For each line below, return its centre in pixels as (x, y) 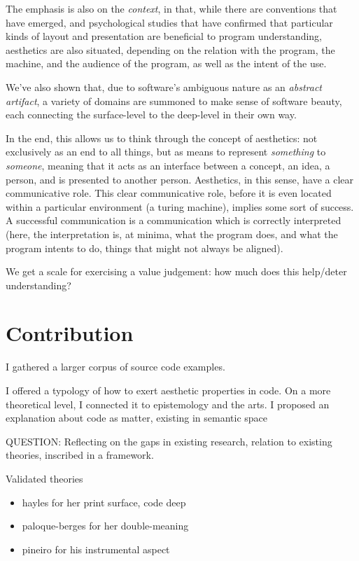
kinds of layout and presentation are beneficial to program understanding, (164, 36)
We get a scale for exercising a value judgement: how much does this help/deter (176, 271)
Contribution (70, 333)
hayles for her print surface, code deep (104, 502)
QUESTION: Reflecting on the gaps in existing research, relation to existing (169, 441)
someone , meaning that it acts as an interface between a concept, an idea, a (168, 165)
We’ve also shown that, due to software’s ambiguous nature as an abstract (164, 86)
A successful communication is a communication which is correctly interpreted (174, 220)
